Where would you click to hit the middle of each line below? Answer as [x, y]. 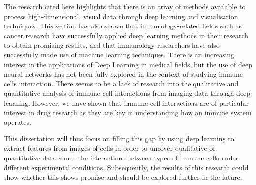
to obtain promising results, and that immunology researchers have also [112, 45]
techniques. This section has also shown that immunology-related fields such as [123, 26]
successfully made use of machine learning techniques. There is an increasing [119, 54]
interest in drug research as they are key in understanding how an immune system [128, 112]
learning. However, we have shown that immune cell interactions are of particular [126, 102]
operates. [17, 122]
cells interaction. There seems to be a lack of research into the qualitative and [121, 83]
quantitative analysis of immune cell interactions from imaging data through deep [127, 93]
